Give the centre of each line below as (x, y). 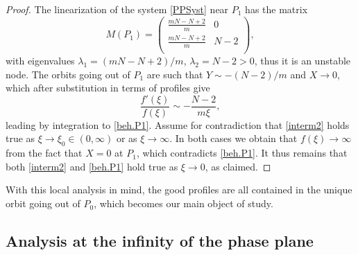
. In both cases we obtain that (233, 138)
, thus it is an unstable (302, 61)
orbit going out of (43, 203)
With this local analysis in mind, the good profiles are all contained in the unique (179, 190)
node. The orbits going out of (68, 74)
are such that (175, 74)
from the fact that (44, 153)
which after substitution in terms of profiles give (108, 88)
